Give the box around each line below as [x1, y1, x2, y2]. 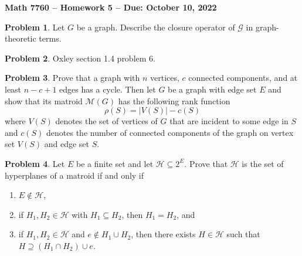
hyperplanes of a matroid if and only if [5, 169, 144, 181]
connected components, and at [188, 71, 298, 84]
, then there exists [131, 228, 196, 240]
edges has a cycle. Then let [59, 83, 156, 95]
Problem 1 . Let [5, 21, 65, 33]
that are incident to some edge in [169, 115, 289, 127]
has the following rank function [118, 94, 230, 107]
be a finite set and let [76, 157, 154, 169]
